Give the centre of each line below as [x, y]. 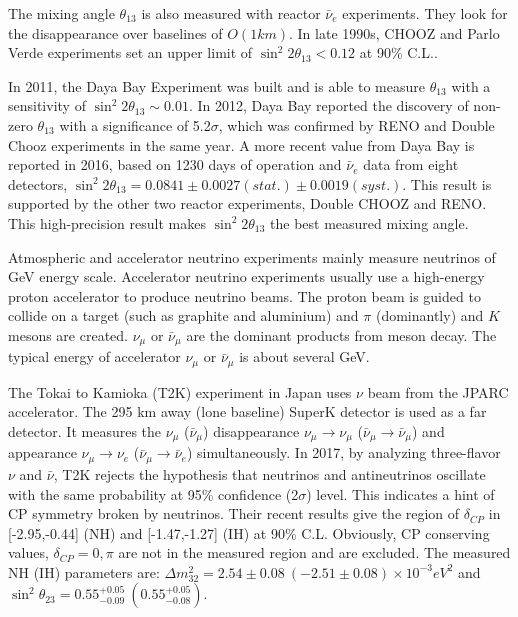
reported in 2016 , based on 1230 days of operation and [175, 164]
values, [28, 552]
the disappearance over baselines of [115, 32]
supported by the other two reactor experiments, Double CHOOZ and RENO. [247, 203]
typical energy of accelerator [94, 356]
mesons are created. [68, 334]
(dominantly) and [429, 315]
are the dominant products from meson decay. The [341, 334]
